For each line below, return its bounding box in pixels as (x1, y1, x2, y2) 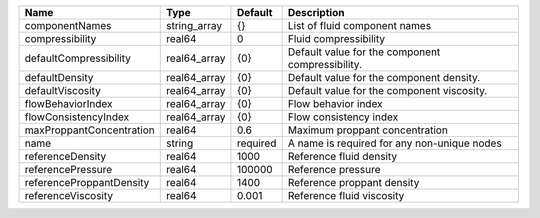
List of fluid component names (287, 19, 432, 32)
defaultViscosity (24, 84, 102, 97)
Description (287, 6, 345, 19)
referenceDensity (24, 150, 107, 163)
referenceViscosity (24, 189, 114, 202)
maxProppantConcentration (24, 123, 155, 137)
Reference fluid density (287, 150, 398, 163)
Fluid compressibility (287, 32, 386, 45)
